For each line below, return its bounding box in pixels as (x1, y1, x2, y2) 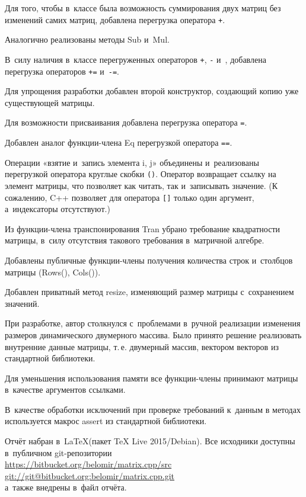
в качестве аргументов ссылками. (5, 383, 126, 396)
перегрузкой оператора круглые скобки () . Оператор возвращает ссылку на (5, 168, 276, 180)
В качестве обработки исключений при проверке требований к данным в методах (5, 403, 301, 415)
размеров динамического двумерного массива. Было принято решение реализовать (5, 328, 302, 341)
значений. (5, 297, 40, 309)
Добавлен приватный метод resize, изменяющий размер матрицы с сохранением (5, 286, 294, 298)
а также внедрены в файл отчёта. (5, 481, 127, 493)
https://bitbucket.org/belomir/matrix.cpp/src (5, 458, 172, 470)
